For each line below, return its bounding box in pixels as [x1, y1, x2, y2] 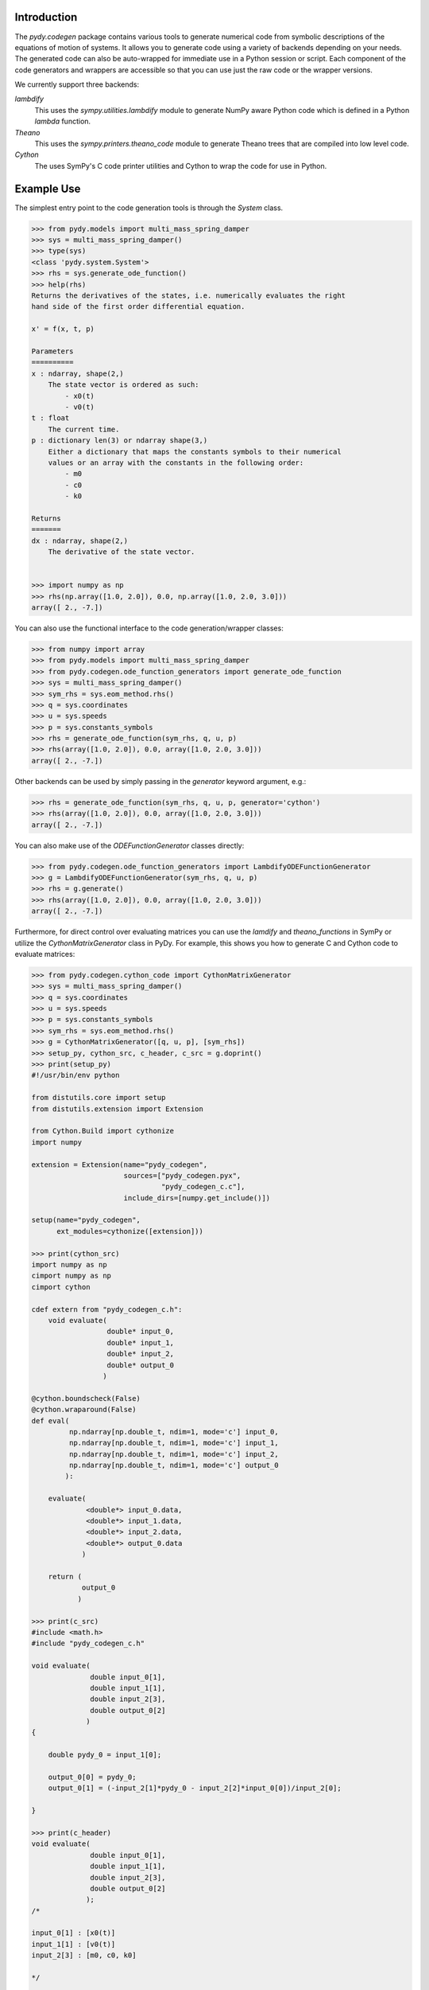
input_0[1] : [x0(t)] [31, 1929, 116, 1937]
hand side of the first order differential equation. [31, 302, 245, 311]
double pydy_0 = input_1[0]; [48, 1750, 162, 1759]
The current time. [48, 424, 120, 434]
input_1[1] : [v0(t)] [31, 1939, 116, 1949]
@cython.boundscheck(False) [31, 1394, 141, 1403]
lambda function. [34, 116, 91, 127]
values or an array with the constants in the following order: [48, 458, 304, 467]
